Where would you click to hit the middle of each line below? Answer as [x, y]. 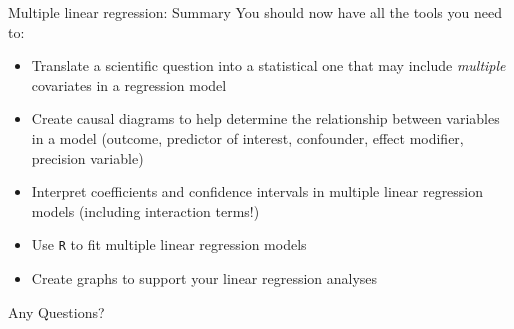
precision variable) [87, 157]
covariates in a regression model [129, 84]
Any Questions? [56, 311]
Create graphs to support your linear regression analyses [204, 278]
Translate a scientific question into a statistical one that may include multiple [268, 65]
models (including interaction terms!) [145, 210]
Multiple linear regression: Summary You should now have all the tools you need [255, 12]
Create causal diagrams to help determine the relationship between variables [265, 118]
